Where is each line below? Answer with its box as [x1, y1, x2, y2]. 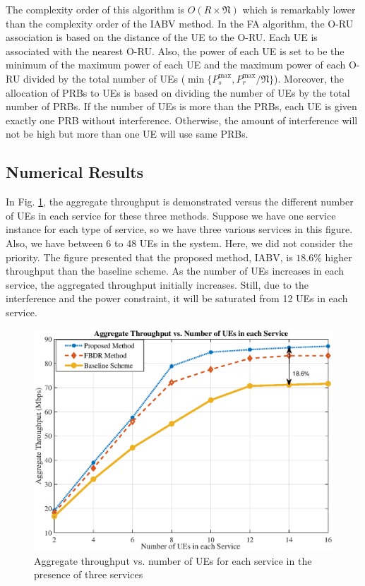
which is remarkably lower [242, 2, 356, 16]
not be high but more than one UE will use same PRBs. [6, 126, 249, 141]
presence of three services [34, 567, 143, 582]
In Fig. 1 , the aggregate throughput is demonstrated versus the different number [6, 194, 354, 209]
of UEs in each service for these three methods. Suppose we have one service [6, 208, 336, 222]
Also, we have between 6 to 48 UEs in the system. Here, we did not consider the [6, 235, 353, 250]
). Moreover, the [274, 71, 344, 85]
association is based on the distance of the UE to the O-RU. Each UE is [6, 30, 318, 44]
